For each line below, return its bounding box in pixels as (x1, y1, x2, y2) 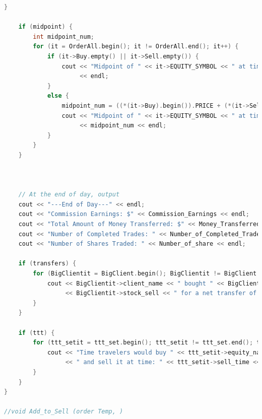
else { (47, 92, 69, 100)
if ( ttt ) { (18, 329, 55, 336)
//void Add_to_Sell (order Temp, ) (4, 408, 123, 415)
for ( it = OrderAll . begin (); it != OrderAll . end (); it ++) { (33, 43, 239, 50)
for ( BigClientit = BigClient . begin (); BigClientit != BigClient (33, 270, 257, 277)
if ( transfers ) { (18, 260, 77, 267)
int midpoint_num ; (33, 33, 95, 40)
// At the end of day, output (18, 191, 120, 198)
